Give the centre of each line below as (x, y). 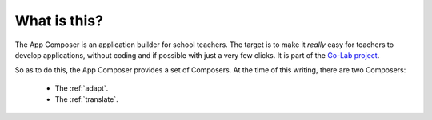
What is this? (59, 21)
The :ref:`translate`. (87, 99)
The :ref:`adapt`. (82, 88)
